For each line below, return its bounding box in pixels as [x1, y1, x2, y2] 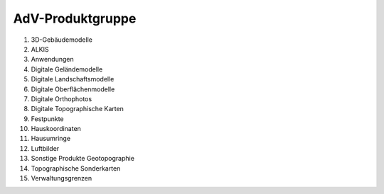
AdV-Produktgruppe [13, 11, 137, 26]
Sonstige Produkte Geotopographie [31, 154, 135, 163]
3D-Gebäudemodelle [31, 35, 92, 44]
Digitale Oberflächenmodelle [31, 85, 115, 93]
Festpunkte [31, 114, 64, 123]
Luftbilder [31, 144, 60, 152]
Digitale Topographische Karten [31, 105, 124, 113]
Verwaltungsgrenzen [31, 174, 92, 183]
